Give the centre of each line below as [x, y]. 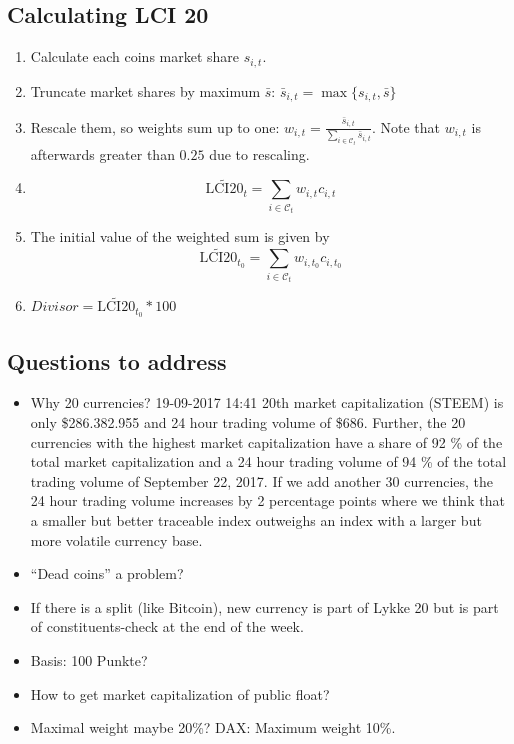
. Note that [406, 126]
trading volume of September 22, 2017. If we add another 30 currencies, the [262, 480]
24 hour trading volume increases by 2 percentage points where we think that [267, 500]
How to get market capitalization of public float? [180, 693]
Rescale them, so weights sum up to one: [155, 126]
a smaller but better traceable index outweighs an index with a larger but [256, 520]
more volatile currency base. [116, 539]
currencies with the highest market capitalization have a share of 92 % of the [266, 441]
